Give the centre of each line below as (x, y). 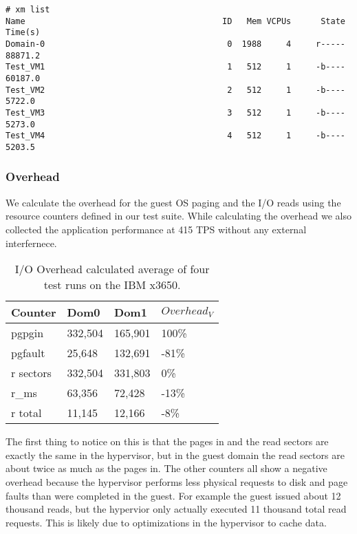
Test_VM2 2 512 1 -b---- (175, 90)
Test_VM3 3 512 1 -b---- (175, 113)
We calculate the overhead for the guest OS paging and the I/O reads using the (173, 202)
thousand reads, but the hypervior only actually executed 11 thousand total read (176, 509)
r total (26, 413)
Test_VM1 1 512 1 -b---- (175, 67)
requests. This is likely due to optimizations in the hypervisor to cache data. (166, 522)
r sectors (31, 373)
